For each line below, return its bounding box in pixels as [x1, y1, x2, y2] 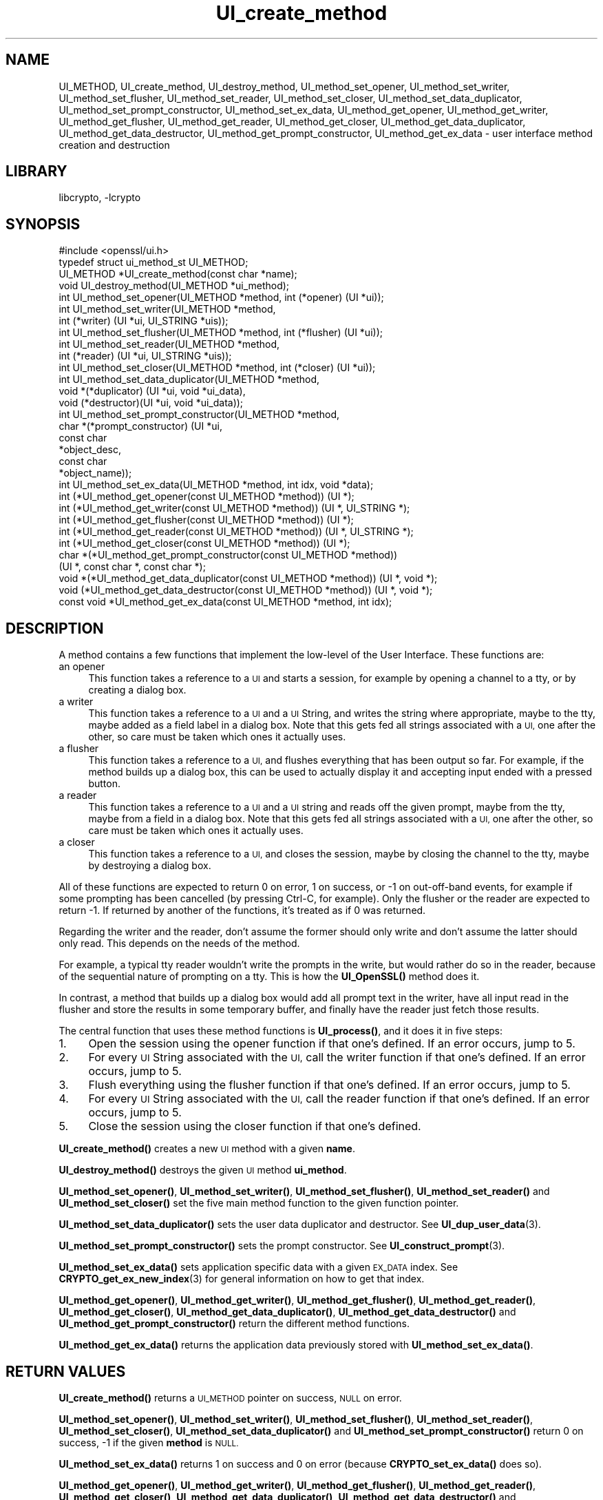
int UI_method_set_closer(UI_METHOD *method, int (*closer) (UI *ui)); [59, 362, 376, 374]
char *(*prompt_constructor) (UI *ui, [59, 420, 222, 433]
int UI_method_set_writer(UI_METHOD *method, [59, 303, 276, 315]
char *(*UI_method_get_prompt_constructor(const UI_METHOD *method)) [59, 549, 398, 561]
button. [88, 778, 120, 790]
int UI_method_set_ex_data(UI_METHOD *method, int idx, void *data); [59, 479, 374, 491]
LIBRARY [6, 163, 67, 180]
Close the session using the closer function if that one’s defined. [88, 1119, 421, 1134]
